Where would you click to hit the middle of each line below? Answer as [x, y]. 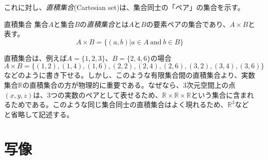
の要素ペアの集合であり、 [188, 24]
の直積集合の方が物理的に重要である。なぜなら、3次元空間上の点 [129, 84]
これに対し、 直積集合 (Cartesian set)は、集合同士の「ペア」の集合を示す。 [124, 7]
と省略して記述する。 [39, 114]
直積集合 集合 [26, 24]
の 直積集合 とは [104, 24]
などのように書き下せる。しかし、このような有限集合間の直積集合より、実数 [130, 75]
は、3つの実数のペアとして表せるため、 [98, 94]
